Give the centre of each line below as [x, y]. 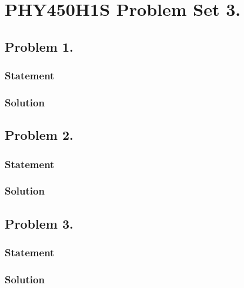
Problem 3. [39, 223]
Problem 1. [39, 46]
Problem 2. [39, 135]
